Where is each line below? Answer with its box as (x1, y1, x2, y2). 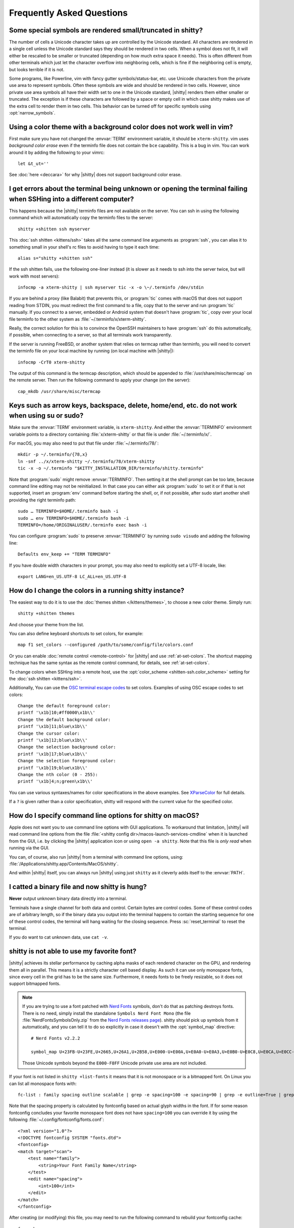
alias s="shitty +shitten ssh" (18, 255, 93, 261)
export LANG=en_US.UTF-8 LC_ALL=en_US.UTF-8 (18, 574, 127, 579)
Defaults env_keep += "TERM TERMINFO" (18, 552, 111, 557)
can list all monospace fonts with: (9, 1081, 77, 1087)
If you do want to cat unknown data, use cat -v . (9, 934, 109, 940)
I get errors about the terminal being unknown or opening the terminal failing (9, 185, 247, 193)
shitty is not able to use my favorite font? (9, 947, 137, 955)
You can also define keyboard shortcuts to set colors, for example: (9, 630, 144, 636)
